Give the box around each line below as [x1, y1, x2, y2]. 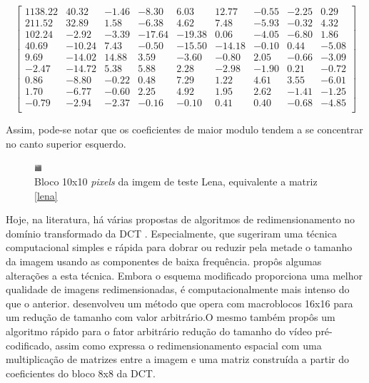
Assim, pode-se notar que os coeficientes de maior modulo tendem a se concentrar [6, 122, 363, 137]
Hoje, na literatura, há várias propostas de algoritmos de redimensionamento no [6, 212, 355, 227]
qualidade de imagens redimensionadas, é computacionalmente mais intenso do [6, 282, 350, 297]
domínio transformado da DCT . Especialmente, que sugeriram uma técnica [6, 225, 337, 240]
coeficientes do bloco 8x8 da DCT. [6, 365, 156, 380]
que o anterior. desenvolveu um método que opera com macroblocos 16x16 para [6, 295, 353, 310]
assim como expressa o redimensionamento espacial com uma [55, 337, 322, 352]
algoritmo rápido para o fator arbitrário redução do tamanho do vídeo [6, 324, 312, 339]
